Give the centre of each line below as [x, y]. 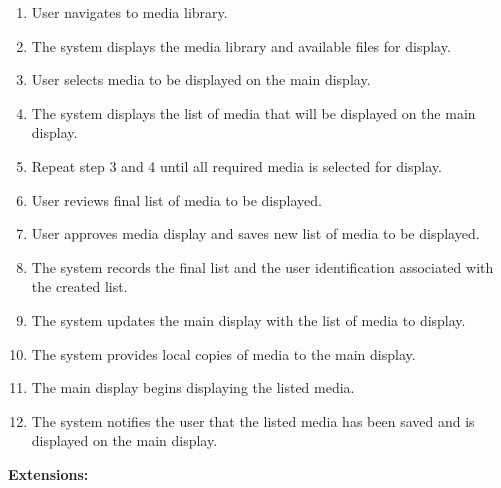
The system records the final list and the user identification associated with [262, 266]
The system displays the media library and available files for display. [241, 45]
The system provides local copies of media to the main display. [223, 353]
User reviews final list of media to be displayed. [176, 199]
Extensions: [48, 473]
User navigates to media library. [129, 12]
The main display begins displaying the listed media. [193, 387]
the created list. [79, 286]
